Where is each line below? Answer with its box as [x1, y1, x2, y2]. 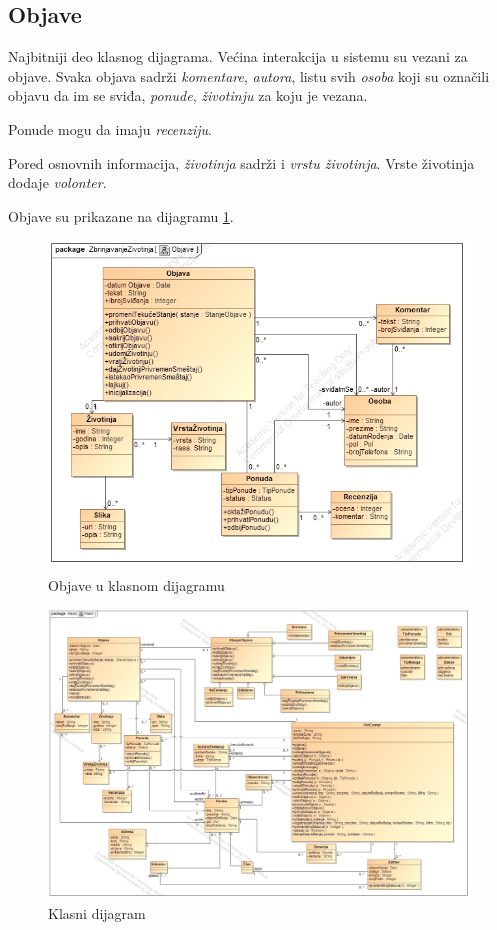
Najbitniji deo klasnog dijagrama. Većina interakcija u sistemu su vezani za [8, 46, 468, 67]
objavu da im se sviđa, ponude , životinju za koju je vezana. [8, 85, 368, 106]
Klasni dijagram [48, 903, 146, 924]
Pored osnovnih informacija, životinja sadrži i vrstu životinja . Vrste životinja [8, 152, 475, 173]
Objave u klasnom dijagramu [48, 574, 225, 595]
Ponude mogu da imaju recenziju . [8, 118, 212, 139]
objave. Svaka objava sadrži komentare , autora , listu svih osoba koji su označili [8, 65, 490, 86]
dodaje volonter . [8, 172, 107, 193]
